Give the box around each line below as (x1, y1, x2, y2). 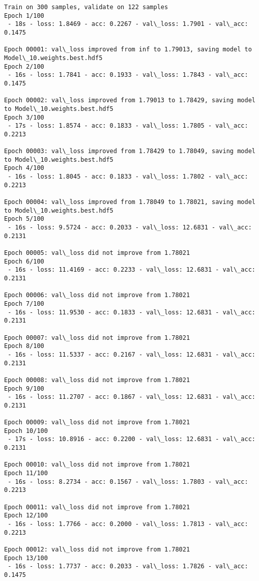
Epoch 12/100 (4, 512, 48, 519)
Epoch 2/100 (4, 63, 44, 70)
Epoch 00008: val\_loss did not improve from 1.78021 (4, 376, 190, 384)
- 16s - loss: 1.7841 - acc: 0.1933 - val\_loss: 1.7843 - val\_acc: (8, 71, 248, 79)
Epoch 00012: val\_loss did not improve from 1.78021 (4, 546, 190, 553)
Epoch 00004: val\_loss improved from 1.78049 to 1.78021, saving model (4, 198, 255, 206)
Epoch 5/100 (4, 215, 44, 223)
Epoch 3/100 (4, 113, 44, 121)
